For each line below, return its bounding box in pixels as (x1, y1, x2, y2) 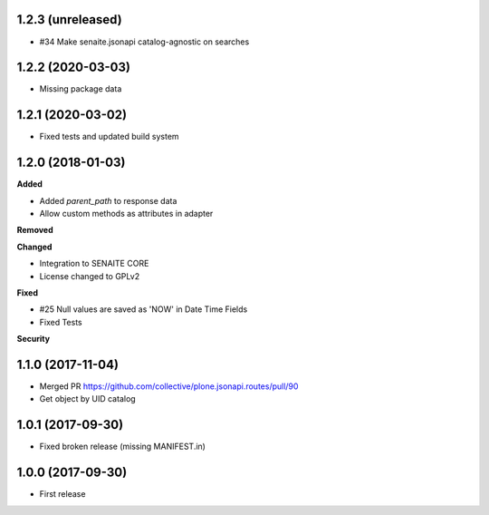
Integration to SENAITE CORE (39, 258, 149, 269)
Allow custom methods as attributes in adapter (39, 209, 214, 219)
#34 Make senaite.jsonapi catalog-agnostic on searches (39, 36, 250, 47)
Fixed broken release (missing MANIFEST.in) (39, 441, 206, 452)
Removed (16, 225, 53, 236)
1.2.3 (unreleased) (16, 12, 122, 27)
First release (39, 489, 86, 500)
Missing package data (39, 83, 122, 94)
